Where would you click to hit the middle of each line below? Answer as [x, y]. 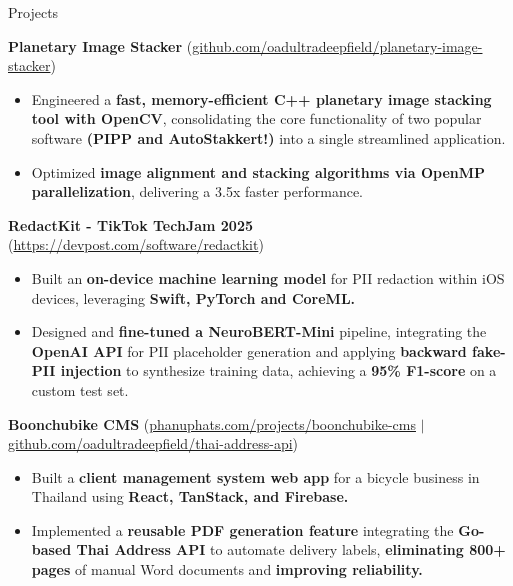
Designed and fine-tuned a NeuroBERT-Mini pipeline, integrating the [259, 331]
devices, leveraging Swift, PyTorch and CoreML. [193, 297]
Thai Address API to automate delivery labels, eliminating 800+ [291, 549]
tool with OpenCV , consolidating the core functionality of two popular [256, 118]
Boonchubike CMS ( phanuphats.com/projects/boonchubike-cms [212, 423]
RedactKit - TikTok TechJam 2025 [130, 224]
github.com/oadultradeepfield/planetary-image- [337, 45]
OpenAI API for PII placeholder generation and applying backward [249, 350]
